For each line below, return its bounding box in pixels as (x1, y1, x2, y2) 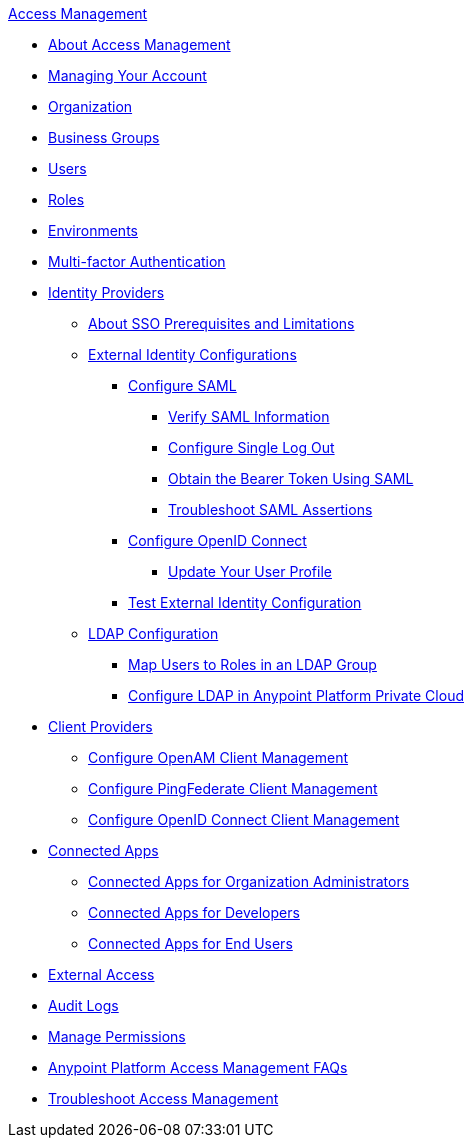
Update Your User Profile (168, 563, 332, 580)
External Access (48, 966, 155, 983)
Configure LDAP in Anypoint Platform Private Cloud (128, 687, 464, 704)
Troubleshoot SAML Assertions (168, 501, 373, 518)
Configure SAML (128, 377, 237, 394)
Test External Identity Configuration (128, 594, 362, 611)
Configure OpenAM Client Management (88, 749, 349, 766)
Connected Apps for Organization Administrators (88, 873, 410, 890)
